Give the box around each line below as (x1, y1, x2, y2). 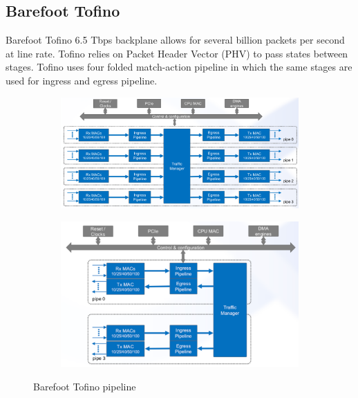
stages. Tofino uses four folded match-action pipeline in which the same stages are (6, 60, 352, 74)
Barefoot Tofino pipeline (33, 379, 136, 393)
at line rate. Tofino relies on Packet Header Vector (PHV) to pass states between (6, 46, 348, 60)
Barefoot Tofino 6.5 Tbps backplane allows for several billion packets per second (6, 33, 345, 47)
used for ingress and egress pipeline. (6, 73, 158, 87)
